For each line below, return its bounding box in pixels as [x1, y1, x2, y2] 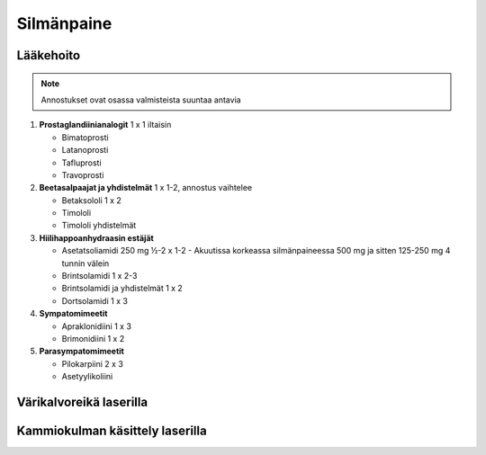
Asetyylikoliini [61, 371, 113, 382]
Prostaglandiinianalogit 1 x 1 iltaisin [39, 120, 172, 130]
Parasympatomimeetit [39, 346, 125, 357]
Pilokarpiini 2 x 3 [61, 358, 123, 369]
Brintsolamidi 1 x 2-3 [61, 271, 138, 281]
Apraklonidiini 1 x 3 [61, 320, 132, 332]
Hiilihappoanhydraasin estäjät [39, 232, 155, 243]
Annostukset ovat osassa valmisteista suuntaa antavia [40, 94, 242, 105]
